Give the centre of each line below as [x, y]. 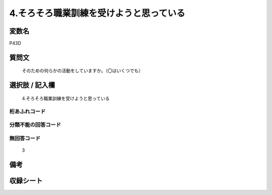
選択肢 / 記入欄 [32, 85]
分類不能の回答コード [35, 125]
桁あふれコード [27, 111]
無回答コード [25, 138]
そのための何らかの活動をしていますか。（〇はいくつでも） [83, 71]
